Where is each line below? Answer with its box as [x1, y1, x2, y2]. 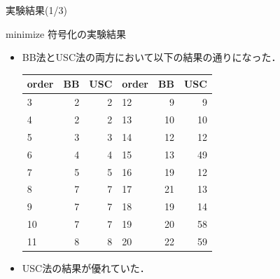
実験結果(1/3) [6, 3, 67, 17]
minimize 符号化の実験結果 [6, 26, 126, 41]
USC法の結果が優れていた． [22, 260, 150, 275]
